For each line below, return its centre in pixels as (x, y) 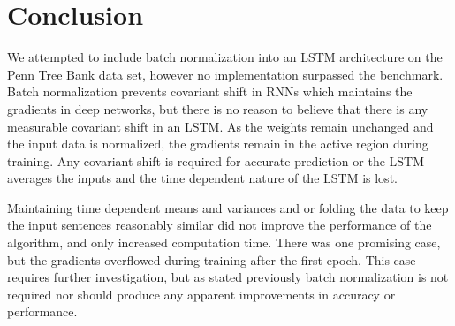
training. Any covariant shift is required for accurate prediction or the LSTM (216, 160)
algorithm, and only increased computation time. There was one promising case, (224, 243)
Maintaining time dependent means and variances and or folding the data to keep (228, 207)
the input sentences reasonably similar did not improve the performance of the (220, 225)
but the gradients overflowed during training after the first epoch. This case (212, 259)
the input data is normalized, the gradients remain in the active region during (218, 144)
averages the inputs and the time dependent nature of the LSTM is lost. (202, 178)
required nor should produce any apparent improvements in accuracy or (201, 294)
